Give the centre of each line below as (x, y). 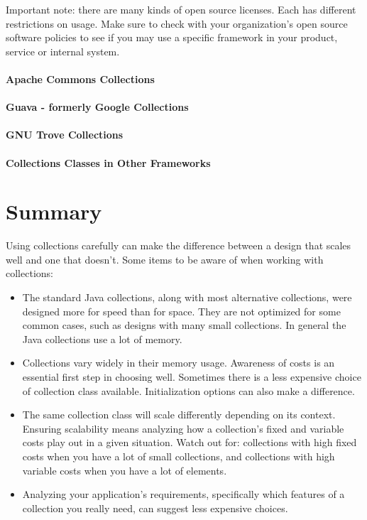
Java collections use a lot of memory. (102, 338)
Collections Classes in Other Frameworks (108, 162)
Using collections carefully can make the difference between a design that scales (179, 245)
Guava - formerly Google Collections (97, 107)
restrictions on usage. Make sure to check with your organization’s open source (177, 23)
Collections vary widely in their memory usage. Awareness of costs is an (179, 363)
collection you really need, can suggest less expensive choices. (155, 508)
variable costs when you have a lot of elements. (125, 470)
